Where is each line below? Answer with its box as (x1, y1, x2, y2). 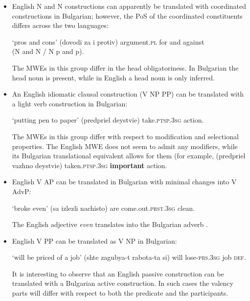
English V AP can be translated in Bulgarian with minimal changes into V (12, 176, 237, 187)
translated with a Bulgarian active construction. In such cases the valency (12, 278, 233, 288)
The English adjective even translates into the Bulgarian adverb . (12, 219, 208, 229)
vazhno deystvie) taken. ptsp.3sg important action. (12, 160, 167, 170)
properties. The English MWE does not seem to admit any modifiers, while (12, 141, 238, 151)
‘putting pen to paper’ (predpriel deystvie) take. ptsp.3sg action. (12, 115, 204, 125)
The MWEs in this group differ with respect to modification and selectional (12, 131, 239, 141)
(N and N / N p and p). (12, 46, 84, 56)
